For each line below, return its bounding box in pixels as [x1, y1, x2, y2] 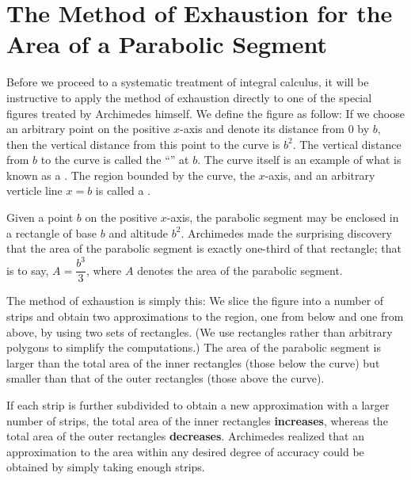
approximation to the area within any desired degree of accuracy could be [6, 443, 364, 459]
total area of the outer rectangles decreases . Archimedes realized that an [6, 428, 364, 444]
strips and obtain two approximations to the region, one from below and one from [6, 308, 404, 324]
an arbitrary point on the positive [6, 120, 170, 137]
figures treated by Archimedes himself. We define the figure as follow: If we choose [6, 105, 405, 121]
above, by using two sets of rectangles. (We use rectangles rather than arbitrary [6, 323, 393, 340]
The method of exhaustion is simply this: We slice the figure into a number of [6, 292, 384, 309]
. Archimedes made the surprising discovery [181, 224, 392, 241]
